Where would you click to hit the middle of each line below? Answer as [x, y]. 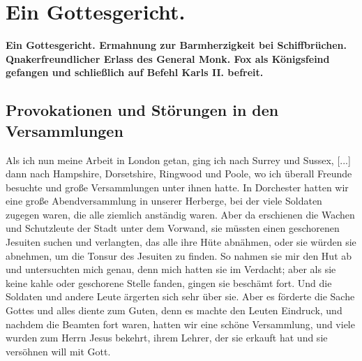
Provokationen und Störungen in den [142, 110]
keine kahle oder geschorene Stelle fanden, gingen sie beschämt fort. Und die [169, 282]
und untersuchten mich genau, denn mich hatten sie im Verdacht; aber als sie [171, 269]
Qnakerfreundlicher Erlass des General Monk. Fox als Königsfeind [168, 58]
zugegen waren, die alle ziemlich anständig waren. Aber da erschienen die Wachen [180, 214]
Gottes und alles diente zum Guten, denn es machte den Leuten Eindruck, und [174, 310]
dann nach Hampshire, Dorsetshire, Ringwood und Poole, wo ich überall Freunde [179, 174]
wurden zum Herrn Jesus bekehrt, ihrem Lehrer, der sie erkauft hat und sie [167, 338]
